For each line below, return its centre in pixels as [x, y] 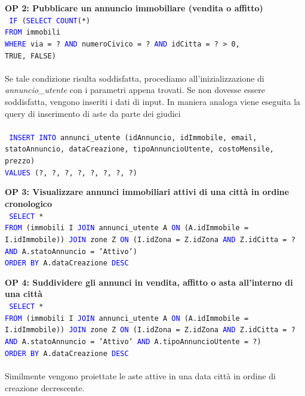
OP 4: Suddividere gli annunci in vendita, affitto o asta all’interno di [149, 282]
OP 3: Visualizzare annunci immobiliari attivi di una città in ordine [147, 192]
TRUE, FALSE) [30, 56]
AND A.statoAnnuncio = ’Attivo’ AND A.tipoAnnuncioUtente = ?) [133, 342]
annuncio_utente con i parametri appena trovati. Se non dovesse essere [135, 90]
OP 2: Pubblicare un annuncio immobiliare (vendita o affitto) [134, 8]
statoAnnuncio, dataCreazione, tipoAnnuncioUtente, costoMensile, [140, 149]
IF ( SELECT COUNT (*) [50, 21]
